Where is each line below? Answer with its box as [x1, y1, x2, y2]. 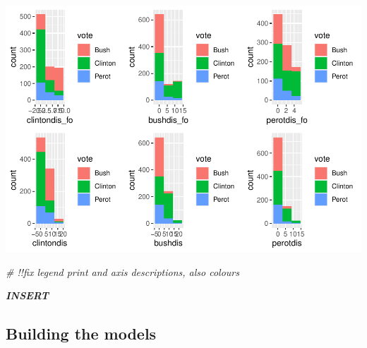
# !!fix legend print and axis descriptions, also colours [6, 264, 239, 279]
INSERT [6, 288, 49, 303]
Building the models [6, 323, 157, 344]
